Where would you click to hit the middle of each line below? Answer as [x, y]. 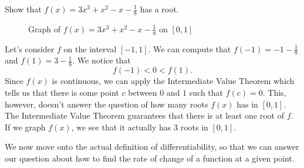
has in [247, 104]
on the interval [90, 48]
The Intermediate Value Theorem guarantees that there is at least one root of [144, 115]
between [143, 92]
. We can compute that [190, 48]
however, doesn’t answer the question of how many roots [107, 104]
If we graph [25, 127]
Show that [23, 9]
